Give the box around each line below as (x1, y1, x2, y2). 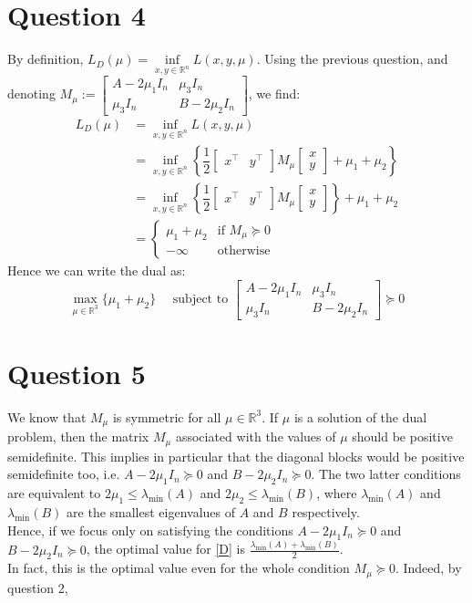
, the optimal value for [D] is (86, 539, 246, 558)
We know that (7, 407, 87, 426)
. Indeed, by (395, 558, 462, 577)
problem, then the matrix (7, 427, 149, 446)
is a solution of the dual (293, 407, 427, 426)
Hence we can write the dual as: (7, 261, 186, 280)
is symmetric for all (112, 407, 221, 426)
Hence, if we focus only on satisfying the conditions (7, 520, 293, 539)
